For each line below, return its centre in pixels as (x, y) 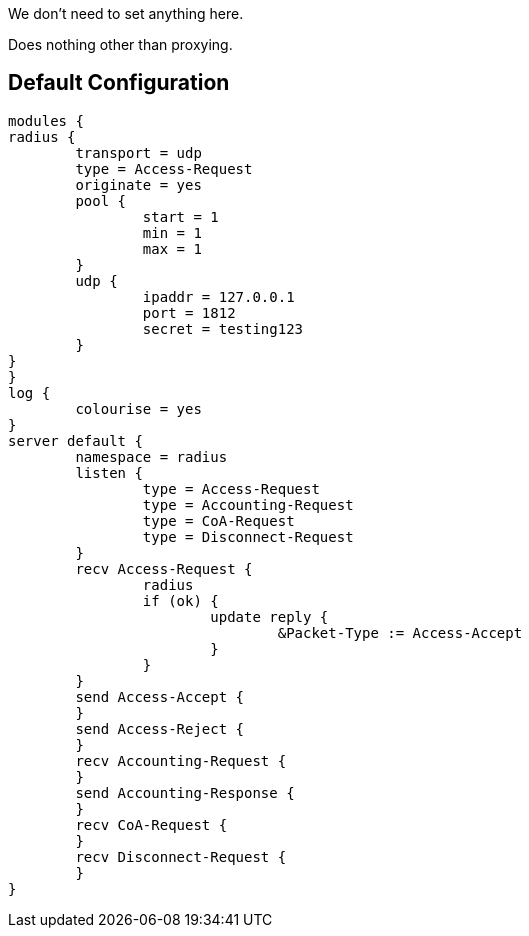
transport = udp (138, 152)
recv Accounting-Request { (181, 760)
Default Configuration (119, 83)
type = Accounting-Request (248, 504)
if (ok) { (180, 600)
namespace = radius (151, 456)
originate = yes (138, 184)
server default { (75, 440)
